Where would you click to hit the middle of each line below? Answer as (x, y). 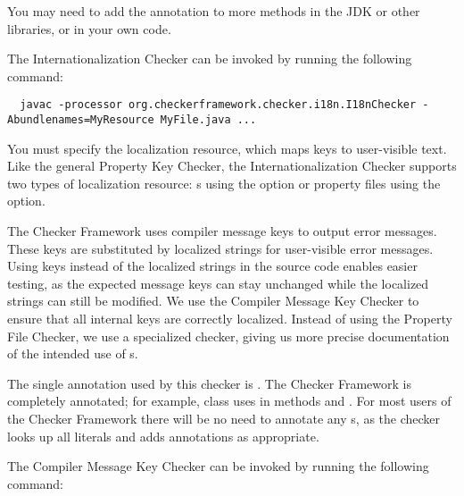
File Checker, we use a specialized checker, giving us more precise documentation (228, 336)
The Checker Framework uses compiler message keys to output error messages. (222, 231)
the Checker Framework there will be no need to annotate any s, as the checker (224, 418)
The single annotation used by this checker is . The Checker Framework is (209, 383)
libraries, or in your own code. (89, 28)
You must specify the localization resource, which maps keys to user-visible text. (227, 148)
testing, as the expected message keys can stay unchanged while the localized (218, 283)
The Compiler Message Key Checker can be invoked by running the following (218, 466)
